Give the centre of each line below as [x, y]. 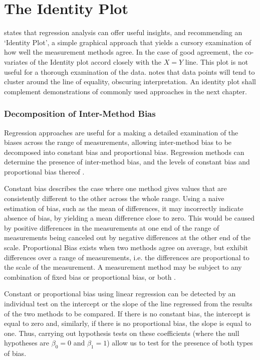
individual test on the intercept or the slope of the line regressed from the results [128, 303]
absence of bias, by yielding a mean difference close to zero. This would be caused [129, 218]
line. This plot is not [217, 61]
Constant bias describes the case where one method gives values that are [115, 188]
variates [16, 61]
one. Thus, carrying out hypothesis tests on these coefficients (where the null [122, 333]
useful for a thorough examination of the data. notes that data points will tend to [129, 71]
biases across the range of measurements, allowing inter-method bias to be [118, 142]
